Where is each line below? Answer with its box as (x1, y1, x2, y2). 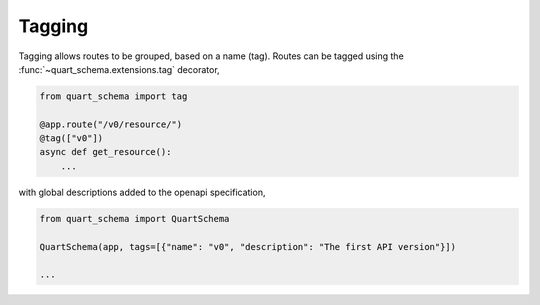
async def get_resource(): (39, 146, 172, 158)
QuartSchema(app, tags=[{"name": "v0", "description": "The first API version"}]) (39, 241, 457, 252)
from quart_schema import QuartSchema (39, 213, 230, 224)
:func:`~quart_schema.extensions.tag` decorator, (18, 63, 220, 75)
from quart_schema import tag (39, 90, 188, 102)
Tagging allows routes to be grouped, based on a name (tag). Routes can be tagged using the (18, 50, 404, 62)
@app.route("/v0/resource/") (39, 118, 183, 130)
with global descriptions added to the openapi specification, (18, 186, 266, 198)
